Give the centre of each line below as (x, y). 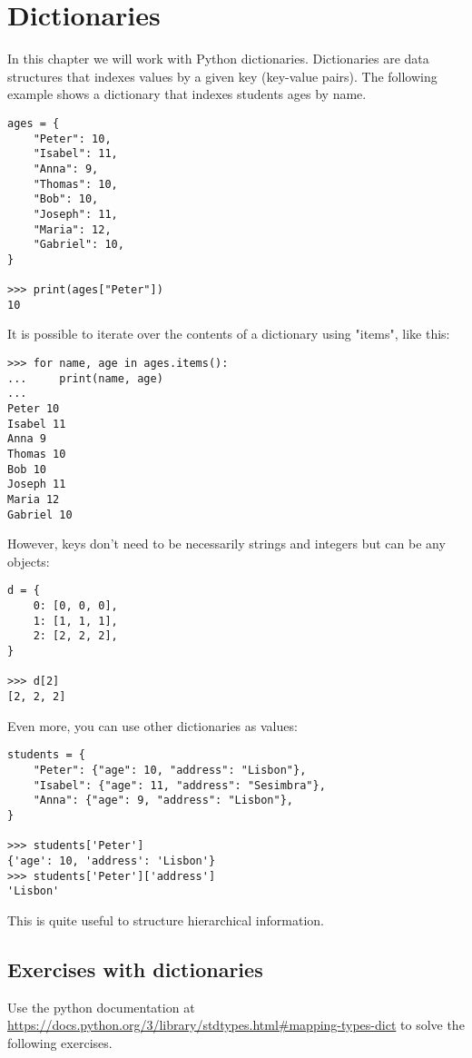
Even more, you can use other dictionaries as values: (152, 725)
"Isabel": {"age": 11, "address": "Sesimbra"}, (179, 785)
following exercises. (60, 1042)
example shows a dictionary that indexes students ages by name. (187, 94)
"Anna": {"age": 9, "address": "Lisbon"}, (163, 801)
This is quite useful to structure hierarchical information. (166, 920)
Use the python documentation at (101, 1007)
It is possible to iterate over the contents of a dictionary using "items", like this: (229, 334)
